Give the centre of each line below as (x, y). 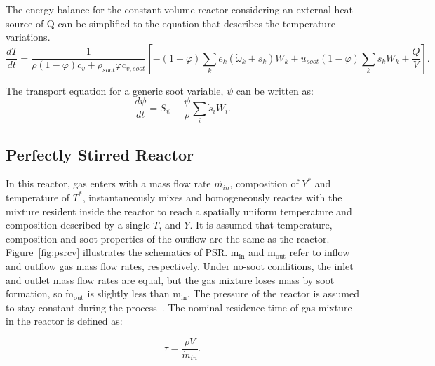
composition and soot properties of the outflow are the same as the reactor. (168, 238)
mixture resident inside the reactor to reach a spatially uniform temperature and (179, 211)
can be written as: (275, 90)
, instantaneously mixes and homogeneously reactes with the (212, 197)
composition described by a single (78, 225)
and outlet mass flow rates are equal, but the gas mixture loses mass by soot (170, 279)
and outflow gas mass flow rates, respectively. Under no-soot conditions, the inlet (180, 265)
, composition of (264, 183)
